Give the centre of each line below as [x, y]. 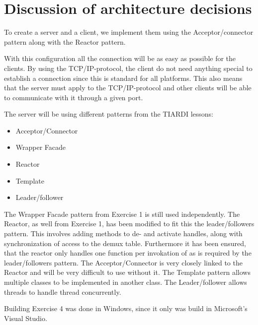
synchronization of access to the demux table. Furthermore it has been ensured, [125, 243]
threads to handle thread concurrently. [63, 292]
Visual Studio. [26, 318]
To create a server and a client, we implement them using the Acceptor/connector [129, 32]
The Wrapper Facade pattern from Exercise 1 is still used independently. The [122, 214]
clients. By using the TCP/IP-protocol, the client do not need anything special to [128, 68]
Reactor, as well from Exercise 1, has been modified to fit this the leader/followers [129, 224]
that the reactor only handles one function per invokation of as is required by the [128, 253]
